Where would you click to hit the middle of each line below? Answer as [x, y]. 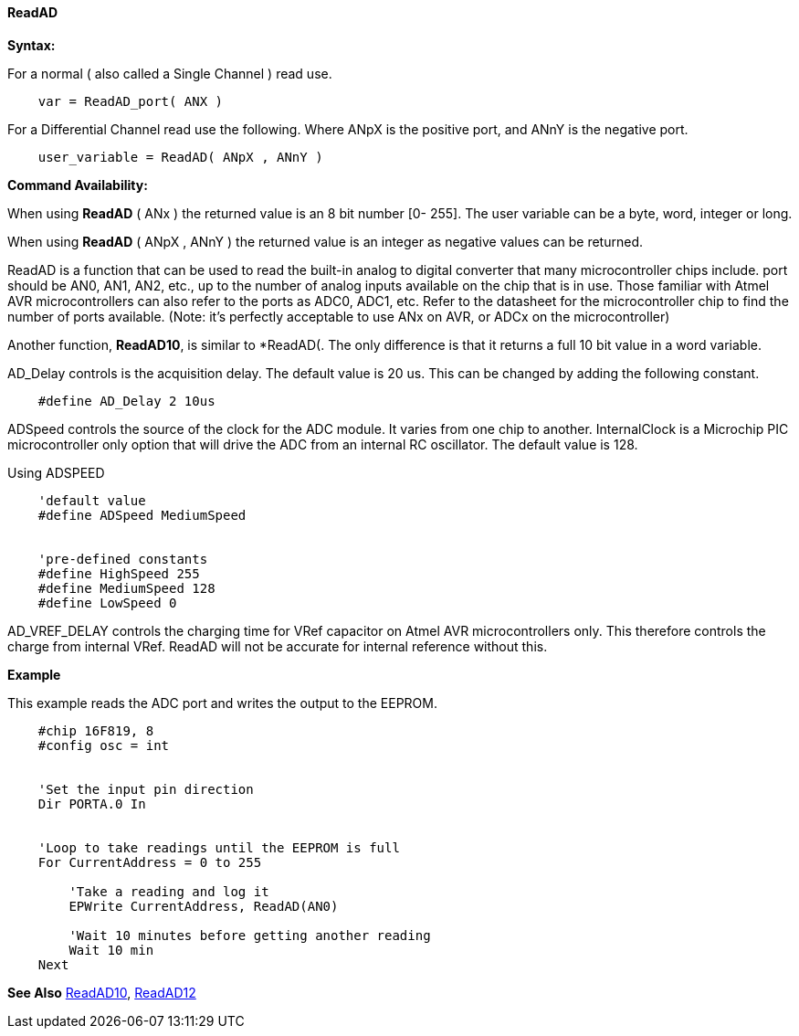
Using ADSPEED [56, 472]
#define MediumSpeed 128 [126, 588]
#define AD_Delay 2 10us [126, 401]
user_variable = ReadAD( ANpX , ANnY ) [180, 157]
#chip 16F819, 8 [96, 730]
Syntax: [32, 45]
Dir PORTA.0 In [92, 803]
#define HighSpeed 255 [119, 573]
